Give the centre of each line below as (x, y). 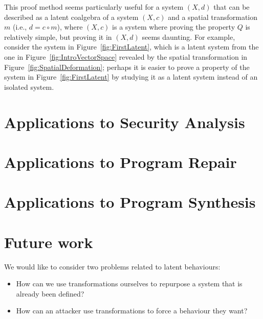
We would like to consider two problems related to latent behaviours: (112, 266)
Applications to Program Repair (120, 162)
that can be (232, 7)
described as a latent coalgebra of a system (71, 17)
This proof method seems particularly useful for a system (94, 7)
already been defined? (50, 293)
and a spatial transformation (213, 17)
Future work (49, 242)
